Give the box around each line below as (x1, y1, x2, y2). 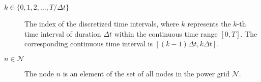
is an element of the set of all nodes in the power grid (63, 68, 230, 78)
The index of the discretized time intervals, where (24, 18, 179, 29)
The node (24, 68, 54, 78)
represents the (187, 18, 231, 29)
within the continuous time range (114, 28, 218, 39)
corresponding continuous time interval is (24, 38, 153, 49)
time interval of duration (24, 28, 101, 39)
